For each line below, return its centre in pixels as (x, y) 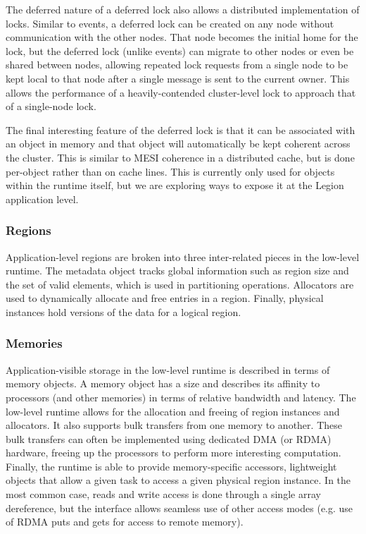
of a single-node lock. (51, 106)
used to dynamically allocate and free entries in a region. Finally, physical (165, 298)
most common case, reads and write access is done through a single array (163, 494)
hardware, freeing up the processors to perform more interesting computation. (173, 453)
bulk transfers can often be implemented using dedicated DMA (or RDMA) (169, 438)
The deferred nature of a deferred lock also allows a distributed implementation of (183, 9)
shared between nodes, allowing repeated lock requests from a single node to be (177, 65)
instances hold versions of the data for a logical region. (124, 311)
